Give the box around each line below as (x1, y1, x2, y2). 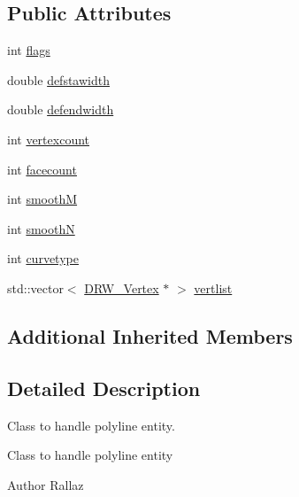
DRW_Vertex (84, 278, 159, 297)
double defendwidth (7, 100, 114, 119)
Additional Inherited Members (7, 322, 293, 349)
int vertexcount (7, 129, 90, 148)
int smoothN (7, 219, 75, 237)
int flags (7, 41, 50, 59)
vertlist (194, 278, 233, 297)
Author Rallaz (7, 475, 84, 493)
